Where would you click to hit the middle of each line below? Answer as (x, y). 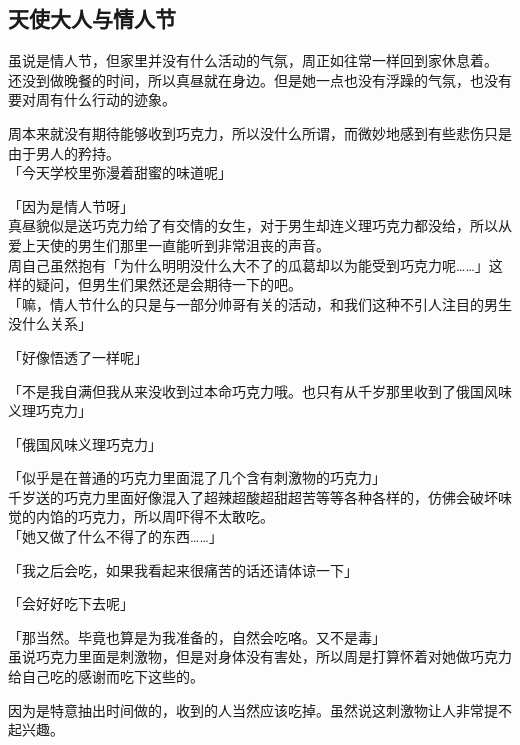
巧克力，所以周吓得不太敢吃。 (175, 516)
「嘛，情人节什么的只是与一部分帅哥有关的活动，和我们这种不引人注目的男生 (260, 303)
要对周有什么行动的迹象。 (92, 99)
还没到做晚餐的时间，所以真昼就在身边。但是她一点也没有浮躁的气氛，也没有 (260, 79)
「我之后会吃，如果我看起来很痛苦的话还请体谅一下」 (183, 569)
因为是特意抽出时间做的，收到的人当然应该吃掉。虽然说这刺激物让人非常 (246, 709)
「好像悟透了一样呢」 (78, 356)
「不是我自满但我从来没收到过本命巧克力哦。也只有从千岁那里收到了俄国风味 (260, 390)
